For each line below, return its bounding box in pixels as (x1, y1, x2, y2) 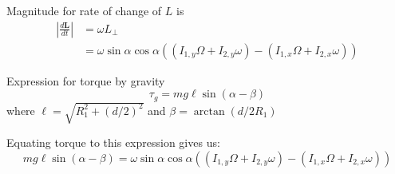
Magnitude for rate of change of (6, 2, 162, 18)
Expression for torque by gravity (6, 72, 165, 89)
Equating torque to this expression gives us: (6, 134, 220, 151)
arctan (193, 105, 225, 117)
